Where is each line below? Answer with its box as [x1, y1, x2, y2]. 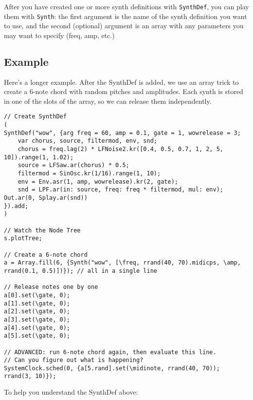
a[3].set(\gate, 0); [4, 316, 71, 323]
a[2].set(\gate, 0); [4, 308, 71, 315]
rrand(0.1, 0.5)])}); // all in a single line [4, 267, 157, 274]
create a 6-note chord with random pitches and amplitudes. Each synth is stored [4, 86, 243, 96]
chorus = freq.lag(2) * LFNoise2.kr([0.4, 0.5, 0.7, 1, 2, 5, [18, 146, 224, 153]
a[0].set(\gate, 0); [4, 291, 71, 299]
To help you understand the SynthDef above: [4, 387, 138, 397]
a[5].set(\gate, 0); [4, 332, 71, 340]
